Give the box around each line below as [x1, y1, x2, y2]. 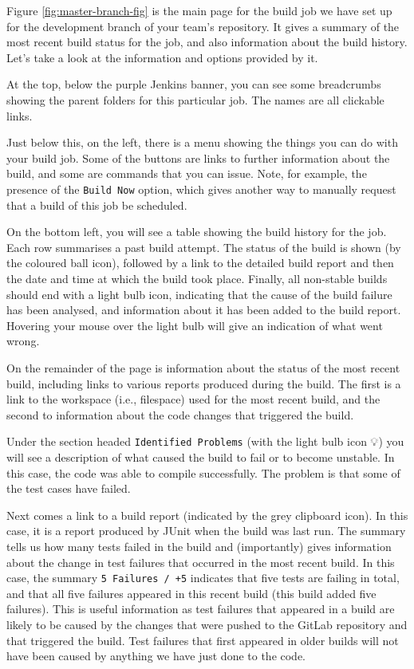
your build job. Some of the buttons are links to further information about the [6, 149, 390, 166]
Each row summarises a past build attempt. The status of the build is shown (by [6, 238, 401, 255]
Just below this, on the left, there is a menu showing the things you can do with [6, 134, 398, 151]
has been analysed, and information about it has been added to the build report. [6, 301, 401, 318]
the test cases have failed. [6, 480, 131, 497]
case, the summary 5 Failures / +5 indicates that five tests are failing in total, [6, 569, 400, 586]
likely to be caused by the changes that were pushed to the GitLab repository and [6, 616, 408, 632]
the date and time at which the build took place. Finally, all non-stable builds [6, 270, 388, 286]
